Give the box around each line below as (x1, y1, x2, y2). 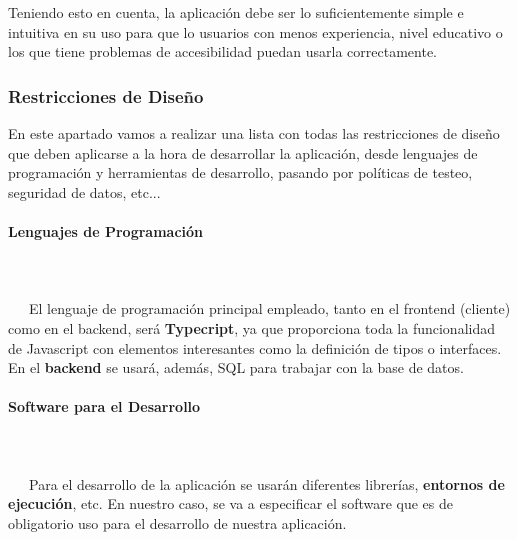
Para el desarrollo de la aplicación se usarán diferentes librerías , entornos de (28, 473, 505, 494)
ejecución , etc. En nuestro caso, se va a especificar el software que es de (8, 493, 454, 514)
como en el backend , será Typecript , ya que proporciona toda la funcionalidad (8, 317, 496, 338)
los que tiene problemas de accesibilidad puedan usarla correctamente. (8, 41, 438, 62)
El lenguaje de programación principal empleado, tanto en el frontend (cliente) (28, 298, 511, 319)
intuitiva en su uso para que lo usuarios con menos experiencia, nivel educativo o (8, 21, 503, 42)
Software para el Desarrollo (8, 396, 201, 417)
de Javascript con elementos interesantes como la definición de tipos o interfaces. (8, 337, 502, 358)
